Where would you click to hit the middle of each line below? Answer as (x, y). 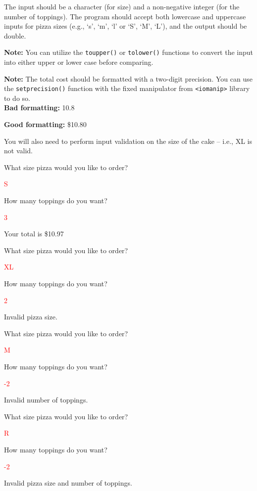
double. (15, 35)
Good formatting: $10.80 (45, 124)
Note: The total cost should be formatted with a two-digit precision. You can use (128, 78)
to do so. (17, 98)
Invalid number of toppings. (46, 400)
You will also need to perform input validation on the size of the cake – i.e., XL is (128, 141)
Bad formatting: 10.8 (39, 108)
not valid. (18, 151)
